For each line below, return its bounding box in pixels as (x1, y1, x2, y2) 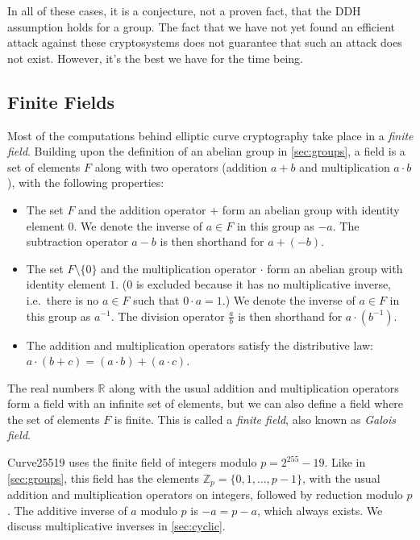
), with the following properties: (7, 174, 164, 191)
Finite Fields (7, 89, 115, 114)
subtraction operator (26, 233, 128, 250)
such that (133, 291, 180, 308)
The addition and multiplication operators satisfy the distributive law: (26, 336, 374, 353)
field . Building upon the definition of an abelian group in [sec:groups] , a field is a (7, 143, 405, 160)
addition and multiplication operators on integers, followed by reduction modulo (7, 486, 403, 503)
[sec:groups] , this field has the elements (7, 469, 200, 486)
